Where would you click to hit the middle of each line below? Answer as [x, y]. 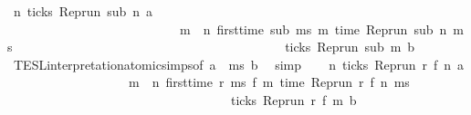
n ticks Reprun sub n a [83, 11]
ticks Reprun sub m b [350, 47]
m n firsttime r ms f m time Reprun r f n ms [269, 82]
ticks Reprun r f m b [293, 99]
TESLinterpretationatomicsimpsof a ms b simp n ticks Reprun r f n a [239, 64]
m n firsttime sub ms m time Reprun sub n [313, 29]
